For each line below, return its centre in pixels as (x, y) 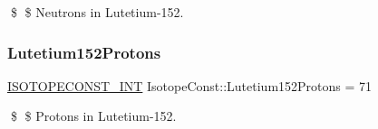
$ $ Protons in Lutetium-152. (93, 116)
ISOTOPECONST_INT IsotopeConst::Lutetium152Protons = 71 (190, 85)
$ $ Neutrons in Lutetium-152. (97, 12)
